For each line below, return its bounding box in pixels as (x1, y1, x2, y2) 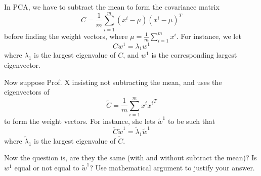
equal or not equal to (14, 162, 79, 172)
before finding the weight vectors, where (4, 30, 128, 41)
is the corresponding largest (151, 50, 237, 60)
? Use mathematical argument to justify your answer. (90, 162, 255, 172)
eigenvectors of (4, 86, 50, 97)
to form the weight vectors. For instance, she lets (4, 115, 155, 126)
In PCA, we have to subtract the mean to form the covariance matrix (4, 2, 220, 12)
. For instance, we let (176, 30, 241, 41)
